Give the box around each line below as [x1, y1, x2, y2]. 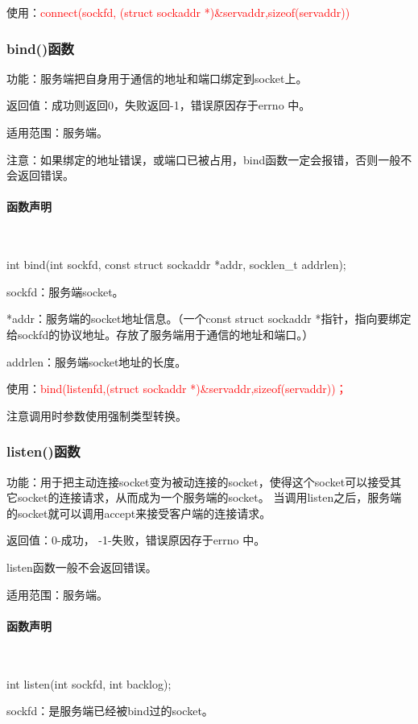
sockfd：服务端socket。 [6, 283, 124, 300]
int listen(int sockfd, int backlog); [6, 675, 172, 692]
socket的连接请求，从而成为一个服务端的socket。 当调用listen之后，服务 [17, 489, 391, 506]
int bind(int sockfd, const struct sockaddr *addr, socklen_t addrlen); [6, 256, 346, 273]
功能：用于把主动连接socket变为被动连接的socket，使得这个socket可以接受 [6, 473, 391, 490]
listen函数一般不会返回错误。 [6, 558, 157, 575]
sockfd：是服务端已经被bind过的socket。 [6, 702, 213, 719]
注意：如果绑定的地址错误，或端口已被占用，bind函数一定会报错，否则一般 [6, 151, 401, 168]
